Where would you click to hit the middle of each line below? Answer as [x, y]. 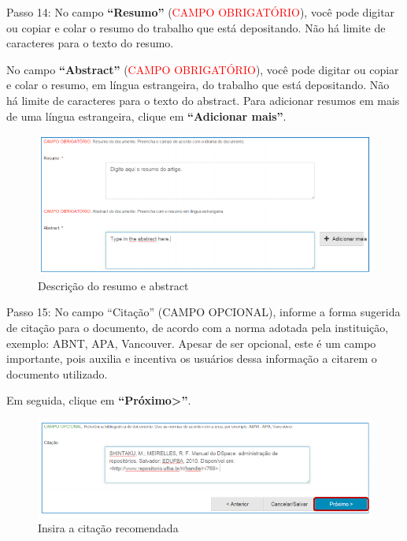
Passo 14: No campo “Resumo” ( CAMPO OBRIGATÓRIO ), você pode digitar [201, 12]
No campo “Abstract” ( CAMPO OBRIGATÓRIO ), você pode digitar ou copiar [203, 69]
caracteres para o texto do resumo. [90, 43]
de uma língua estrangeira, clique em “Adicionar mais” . [146, 116]
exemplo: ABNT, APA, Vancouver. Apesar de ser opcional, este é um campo [191, 343]
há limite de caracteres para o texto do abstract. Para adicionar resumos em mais [203, 100]
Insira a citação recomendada [108, 528]
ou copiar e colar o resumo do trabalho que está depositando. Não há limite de [196, 27]
